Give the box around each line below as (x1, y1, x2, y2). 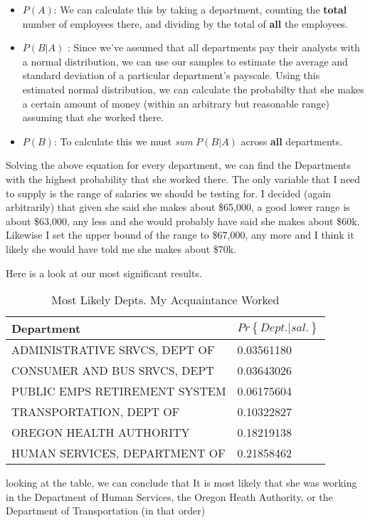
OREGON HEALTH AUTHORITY (11, 424, 190, 441)
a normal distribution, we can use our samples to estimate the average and (22, 53, 348, 68)
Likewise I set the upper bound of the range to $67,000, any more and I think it (6, 227, 354, 242)
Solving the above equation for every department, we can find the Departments (6, 157, 351, 172)
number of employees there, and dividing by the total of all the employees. (22, 16, 349, 31)
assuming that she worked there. (22, 110, 164, 125)
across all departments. (240, 133, 343, 148)
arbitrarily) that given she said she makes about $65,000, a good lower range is (6, 200, 350, 214)
